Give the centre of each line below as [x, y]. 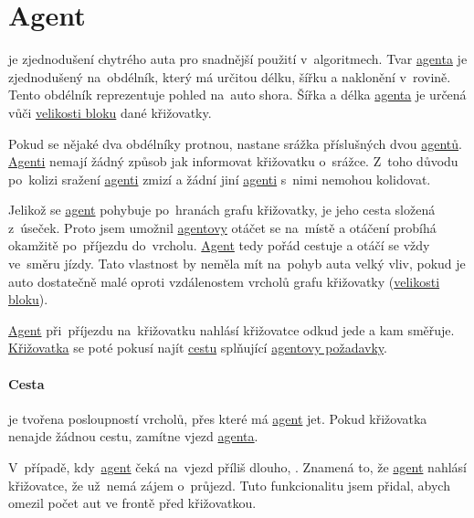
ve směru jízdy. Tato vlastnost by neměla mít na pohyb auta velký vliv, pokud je [237, 264]
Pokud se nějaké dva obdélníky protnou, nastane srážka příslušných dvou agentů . [235, 143]
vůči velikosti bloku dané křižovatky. [110, 112]
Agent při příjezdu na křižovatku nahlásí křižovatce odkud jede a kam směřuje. [232, 329]
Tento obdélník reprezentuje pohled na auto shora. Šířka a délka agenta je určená [237, 95]
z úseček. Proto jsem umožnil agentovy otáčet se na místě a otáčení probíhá [222, 227]
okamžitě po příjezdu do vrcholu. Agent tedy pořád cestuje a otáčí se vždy [219, 245]
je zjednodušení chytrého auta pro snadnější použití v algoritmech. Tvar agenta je [238, 59]
